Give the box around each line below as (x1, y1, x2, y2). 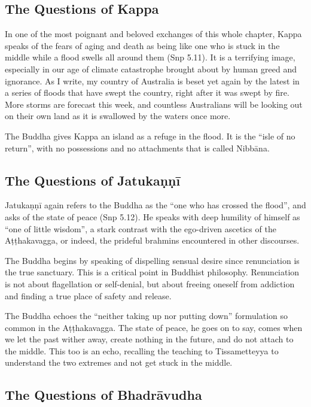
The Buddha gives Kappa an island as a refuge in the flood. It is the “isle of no (5, 129, 295, 142)
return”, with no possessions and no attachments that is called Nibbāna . (5, 141, 270, 154)
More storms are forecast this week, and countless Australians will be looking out (5, 98, 303, 110)
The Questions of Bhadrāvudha (5, 385, 202, 404)
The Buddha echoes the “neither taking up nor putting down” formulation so (5, 309, 288, 322)
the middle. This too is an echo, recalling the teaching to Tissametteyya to (5, 344, 279, 357)
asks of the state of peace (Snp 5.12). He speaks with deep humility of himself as (5, 210, 300, 223)
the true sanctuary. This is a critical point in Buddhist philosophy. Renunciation (5, 266, 300, 278)
